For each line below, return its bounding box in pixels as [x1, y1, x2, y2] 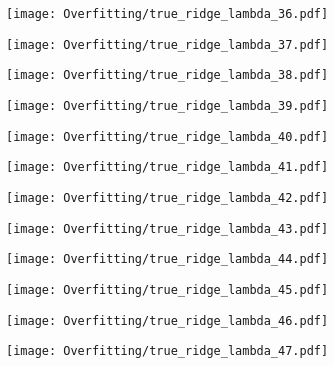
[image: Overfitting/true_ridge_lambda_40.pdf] [6, 129, 329, 144]
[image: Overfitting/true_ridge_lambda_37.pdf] [6, 37, 329, 52]
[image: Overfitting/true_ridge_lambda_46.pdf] [6, 313, 329, 328]
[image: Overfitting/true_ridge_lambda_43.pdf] [6, 221, 329, 236]
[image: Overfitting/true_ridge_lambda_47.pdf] [6, 344, 329, 359]
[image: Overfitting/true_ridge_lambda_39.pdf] [6, 98, 329, 113]
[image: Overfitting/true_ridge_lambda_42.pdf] [6, 190, 329, 205]
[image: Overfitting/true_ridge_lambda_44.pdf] [6, 252, 329, 267]
